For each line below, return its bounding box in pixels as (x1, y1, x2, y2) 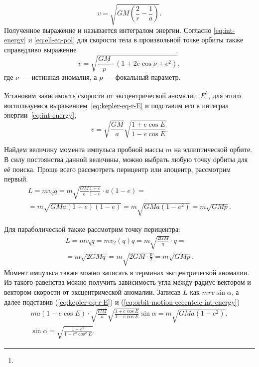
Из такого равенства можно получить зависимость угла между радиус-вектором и (4, 277, 251, 287)
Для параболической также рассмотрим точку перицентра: (4, 223, 180, 234)
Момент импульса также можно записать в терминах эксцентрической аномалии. (4, 267, 250, 277)
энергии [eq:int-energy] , (4, 110, 77, 120)
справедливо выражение (4, 44, 77, 54)
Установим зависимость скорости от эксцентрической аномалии (4, 90, 197, 101)
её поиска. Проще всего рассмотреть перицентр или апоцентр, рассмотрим (4, 164, 231, 174)
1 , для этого (205, 89, 241, 101)
